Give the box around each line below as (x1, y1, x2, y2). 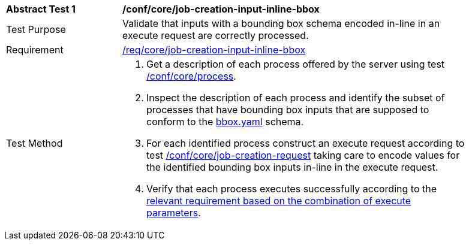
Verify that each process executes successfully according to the (146, 183, 437, 195)
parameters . (146, 207, 201, 219)
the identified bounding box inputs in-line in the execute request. (146, 161, 438, 173)
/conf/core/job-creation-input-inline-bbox (122, 3, 320, 15)
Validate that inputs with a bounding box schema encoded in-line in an (122, 17, 440, 29)
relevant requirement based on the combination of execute (146, 195, 411, 207)
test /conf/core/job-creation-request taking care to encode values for (146, 149, 460, 161)
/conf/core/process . (146, 70, 236, 82)
